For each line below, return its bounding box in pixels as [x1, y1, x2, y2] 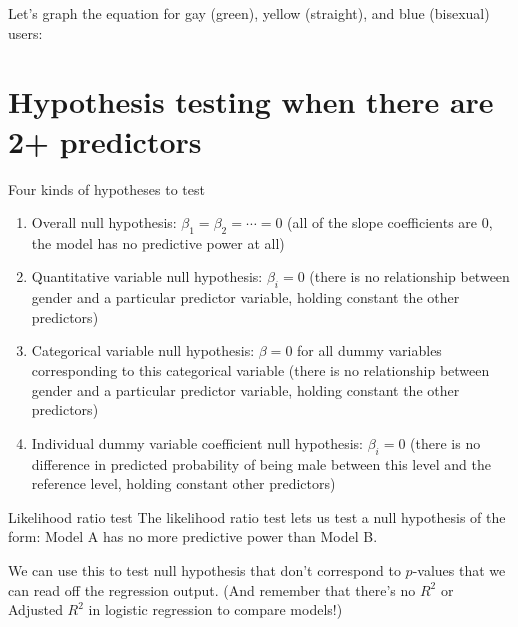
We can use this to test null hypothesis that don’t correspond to [8, 560, 401, 581]
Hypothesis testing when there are [8, 81, 494, 122]
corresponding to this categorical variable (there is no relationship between [31, 360, 490, 381]
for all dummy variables [297, 340, 442, 361]
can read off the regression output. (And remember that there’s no [8, 579, 416, 600]
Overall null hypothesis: [31, 212, 177, 233]
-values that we [412, 560, 506, 581]
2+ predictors [8, 120, 202, 161]
